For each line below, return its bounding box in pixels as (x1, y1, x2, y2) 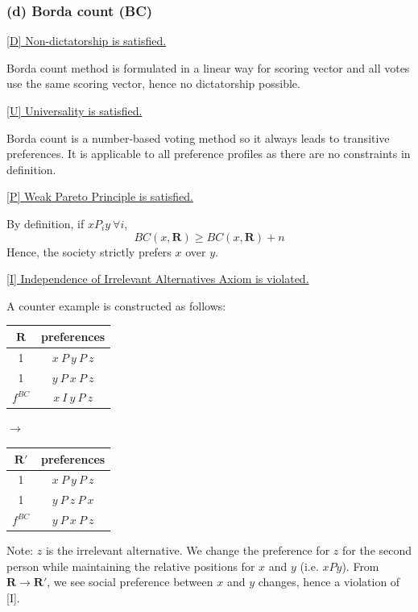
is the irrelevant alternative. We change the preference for (45, 542, 330, 559)
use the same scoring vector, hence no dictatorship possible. (6, 75, 300, 92)
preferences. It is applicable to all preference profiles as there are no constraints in (6, 145, 411, 162)
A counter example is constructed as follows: (6, 297, 226, 314)
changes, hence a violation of (258, 573, 400, 590)
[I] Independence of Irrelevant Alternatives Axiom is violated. (6, 270, 309, 287)
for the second (341, 542, 412, 559)
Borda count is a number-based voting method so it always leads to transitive (6, 129, 390, 146)
